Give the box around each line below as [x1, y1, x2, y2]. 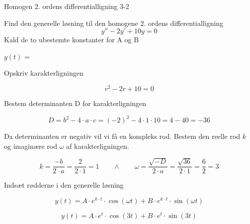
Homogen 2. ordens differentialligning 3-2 [4, 1, 129, 11]
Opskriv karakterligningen [4, 68, 83, 78]
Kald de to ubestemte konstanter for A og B [4, 34, 139, 45]
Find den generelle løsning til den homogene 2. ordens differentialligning [4, 17, 224, 28]
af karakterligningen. [66, 140, 129, 151]
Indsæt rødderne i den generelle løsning [4, 180, 124, 190]
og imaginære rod [4, 140, 58, 151]
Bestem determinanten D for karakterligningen [4, 98, 147, 109]
